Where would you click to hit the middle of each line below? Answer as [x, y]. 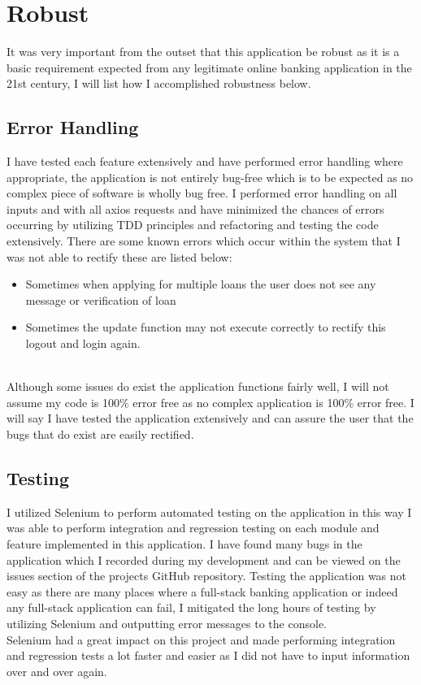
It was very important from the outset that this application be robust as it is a [203, 52]
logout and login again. [83, 343]
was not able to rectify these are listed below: [119, 256]
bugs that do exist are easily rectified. [100, 434]
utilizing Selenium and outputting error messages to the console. [167, 623]
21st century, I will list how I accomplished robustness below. [159, 83]
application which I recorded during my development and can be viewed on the [204, 559]
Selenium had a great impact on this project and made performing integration [201, 639]
